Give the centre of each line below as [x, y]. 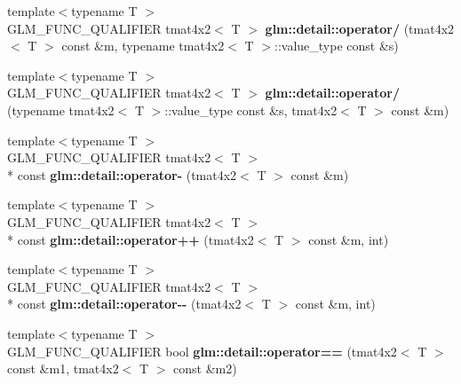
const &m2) [205, 368]
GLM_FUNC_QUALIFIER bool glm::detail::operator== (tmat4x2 [202, 351]
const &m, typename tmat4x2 [143, 46]
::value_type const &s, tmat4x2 [251, 110]
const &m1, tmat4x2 [63, 368]
